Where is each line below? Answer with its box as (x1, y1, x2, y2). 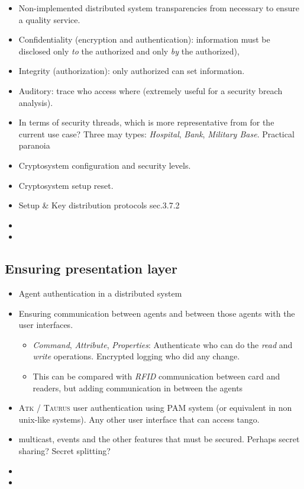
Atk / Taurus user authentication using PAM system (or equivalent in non (18, 401, 292, 414)
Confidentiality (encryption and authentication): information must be (18, 33, 270, 46)
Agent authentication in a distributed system (18, 287, 182, 300)
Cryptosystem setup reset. (18, 179, 114, 191)
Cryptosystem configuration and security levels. (18, 159, 191, 171)
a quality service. (18, 13, 80, 25)
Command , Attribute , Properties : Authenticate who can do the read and (33, 338, 293, 350)
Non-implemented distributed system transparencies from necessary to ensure (18, 2, 299, 14)
